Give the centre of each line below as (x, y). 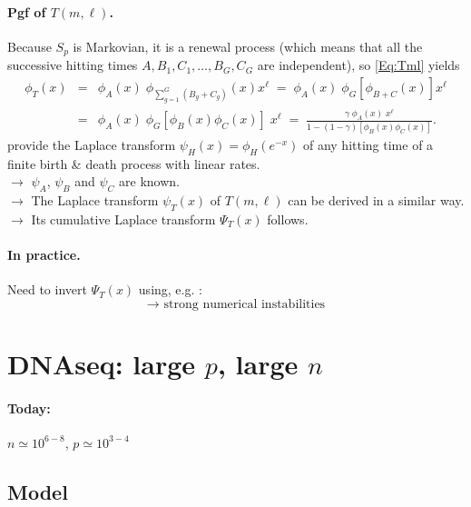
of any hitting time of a (368, 144)
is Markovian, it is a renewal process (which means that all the (248, 46)
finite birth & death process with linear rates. (134, 163)
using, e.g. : (170, 289)
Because (29, 46)
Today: (29, 408)
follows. (288, 219)
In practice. (44, 254)
